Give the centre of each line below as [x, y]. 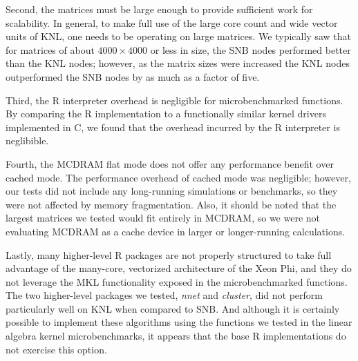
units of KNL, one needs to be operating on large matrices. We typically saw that [178, 36]
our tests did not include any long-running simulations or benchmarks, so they [172, 191]
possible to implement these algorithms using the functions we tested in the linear [179, 322]
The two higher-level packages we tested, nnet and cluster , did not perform [164, 295]
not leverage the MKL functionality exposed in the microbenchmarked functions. [177, 281]
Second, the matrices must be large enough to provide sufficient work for [159, 9]
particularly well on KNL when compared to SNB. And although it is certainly [173, 308]
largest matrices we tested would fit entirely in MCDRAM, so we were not [163, 218]
